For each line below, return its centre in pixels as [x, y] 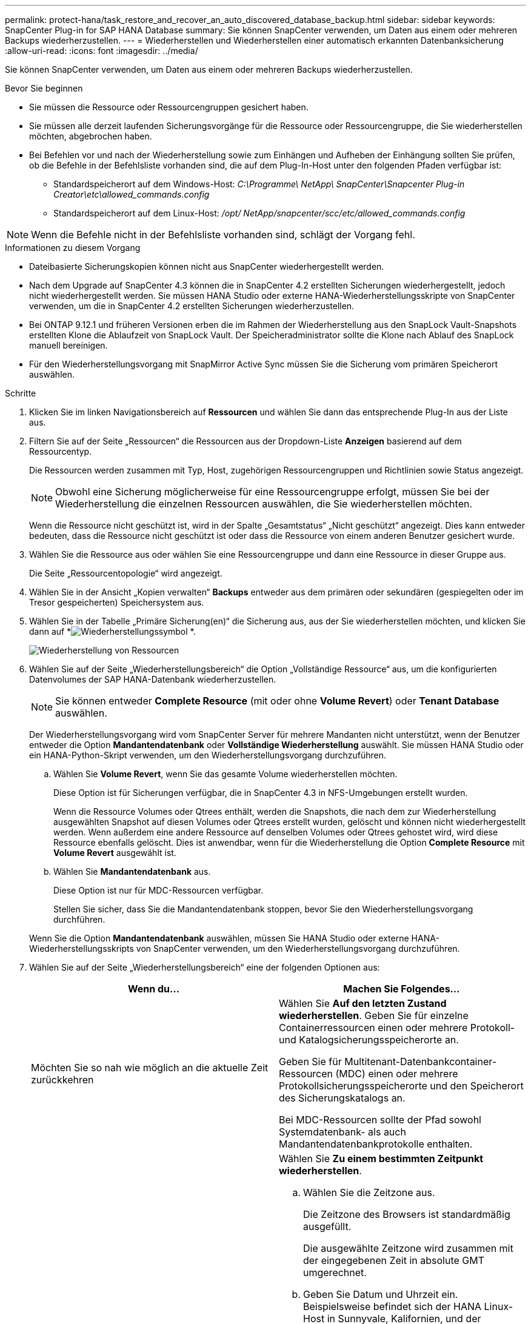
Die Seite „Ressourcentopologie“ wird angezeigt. [126, 573]
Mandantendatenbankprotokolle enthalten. [376, 1144]
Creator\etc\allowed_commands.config [132, 194]
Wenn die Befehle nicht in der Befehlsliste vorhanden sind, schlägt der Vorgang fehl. [223, 235]
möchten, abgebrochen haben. [91, 136]
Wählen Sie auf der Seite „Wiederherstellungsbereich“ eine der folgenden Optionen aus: [205, 967]
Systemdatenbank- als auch [342, 1132]
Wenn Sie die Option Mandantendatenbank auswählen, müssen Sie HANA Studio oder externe [219, 938]
